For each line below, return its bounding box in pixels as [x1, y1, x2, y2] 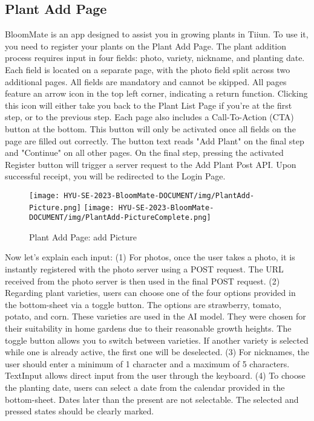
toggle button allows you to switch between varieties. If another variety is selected [5, 333, 309, 346]
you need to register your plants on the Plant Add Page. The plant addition [5, 39, 287, 52]
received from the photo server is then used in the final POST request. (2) [5, 274, 280, 287]
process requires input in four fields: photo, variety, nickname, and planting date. [5, 51, 305, 64]
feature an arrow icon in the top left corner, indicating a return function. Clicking [5, 87, 308, 100]
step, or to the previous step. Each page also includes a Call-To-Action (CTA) [5, 111, 294, 123]
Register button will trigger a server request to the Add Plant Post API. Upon [5, 158, 296, 170]
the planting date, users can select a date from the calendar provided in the [5, 381, 285, 394]
